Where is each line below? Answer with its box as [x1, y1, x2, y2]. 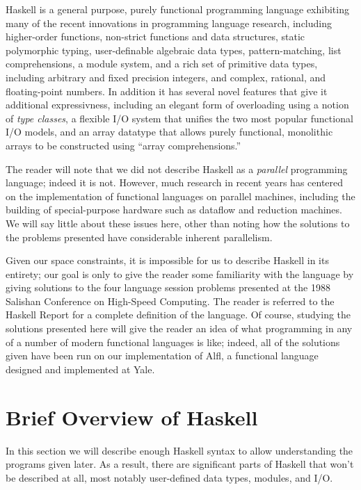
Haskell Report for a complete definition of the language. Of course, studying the [6, 307, 351, 322]
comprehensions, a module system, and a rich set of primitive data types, [6, 56, 318, 71]
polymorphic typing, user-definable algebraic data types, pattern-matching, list [6, 42, 342, 57]
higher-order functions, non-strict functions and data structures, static [6, 29, 305, 44]
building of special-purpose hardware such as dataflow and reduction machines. [6, 202, 342, 217]
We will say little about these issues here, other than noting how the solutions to [6, 215, 350, 230]
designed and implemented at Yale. [6, 361, 155, 376]
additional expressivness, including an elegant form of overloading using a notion [6, 97, 349, 112]
